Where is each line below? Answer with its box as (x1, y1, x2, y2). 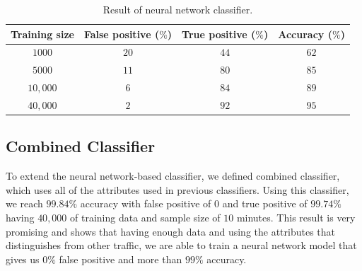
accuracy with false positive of (80, 196, 211, 211)
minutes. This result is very (236, 210, 356, 225)
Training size (11, 26, 74, 41)
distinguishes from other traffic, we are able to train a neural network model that (6, 238, 357, 253)
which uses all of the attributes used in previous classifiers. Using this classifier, (6, 182, 349, 197)
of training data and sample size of (70, 210, 221, 225)
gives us (6, 251, 40, 266)
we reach (6, 196, 43, 211)
